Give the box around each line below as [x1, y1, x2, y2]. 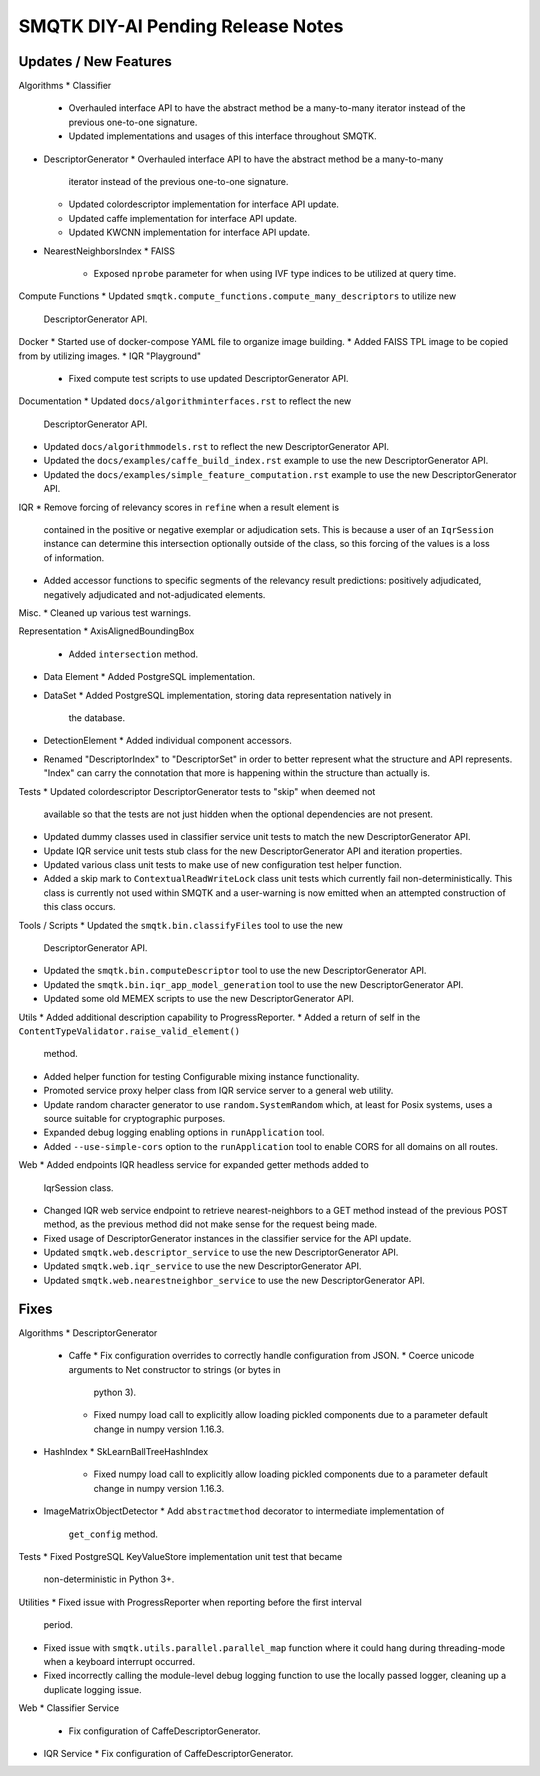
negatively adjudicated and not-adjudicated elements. [43, 588, 266, 600]
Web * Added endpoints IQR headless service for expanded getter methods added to [18, 1159, 369, 1171]
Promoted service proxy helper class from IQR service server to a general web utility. [43, 1085, 394, 1097]
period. [43, 1619, 74, 1631]
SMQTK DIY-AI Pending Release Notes [18, 15, 344, 37]
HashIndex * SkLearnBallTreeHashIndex [43, 1446, 209, 1458]
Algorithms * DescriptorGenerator [18, 1326, 158, 1339]
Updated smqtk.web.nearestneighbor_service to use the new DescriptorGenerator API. [43, 1274, 425, 1286]
